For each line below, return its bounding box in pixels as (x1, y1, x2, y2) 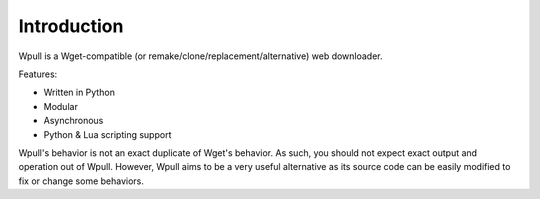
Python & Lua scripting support (43, 128, 172, 140)
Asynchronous (43, 115, 104, 127)
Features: (18, 68, 58, 80)
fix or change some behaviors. (18, 175, 145, 187)
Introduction (18, 15, 124, 37)
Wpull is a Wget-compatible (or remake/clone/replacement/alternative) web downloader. (18, 50, 384, 62)
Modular (43, 100, 79, 112)
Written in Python (43, 86, 115, 99)
